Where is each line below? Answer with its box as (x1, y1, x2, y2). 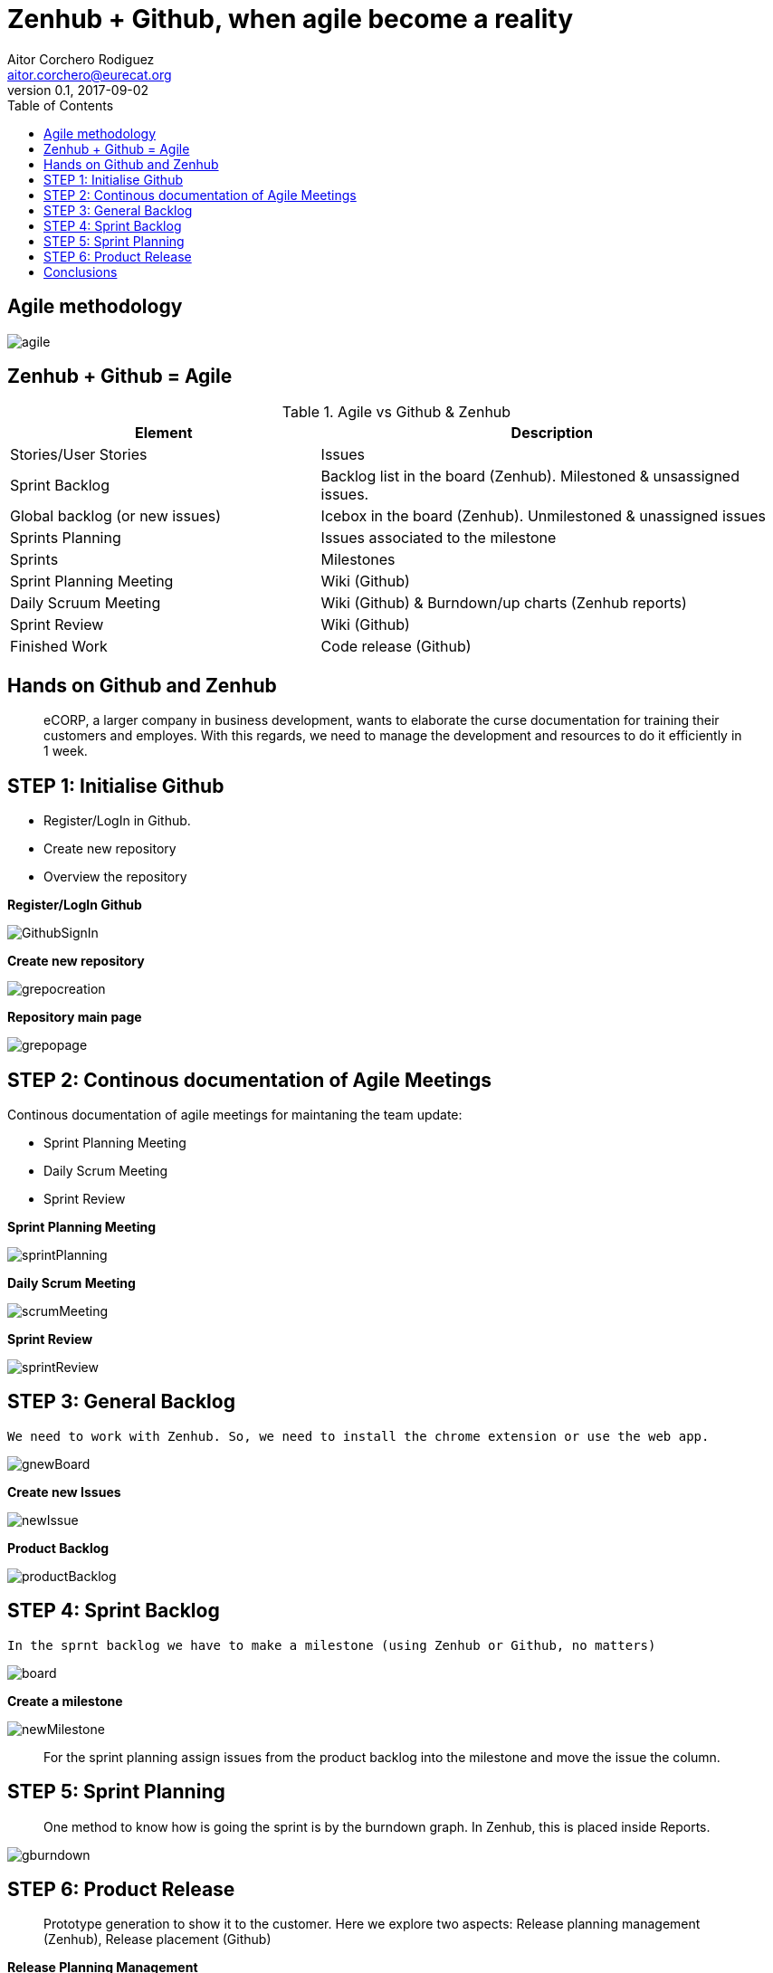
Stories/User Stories (10, 445, 148, 464)
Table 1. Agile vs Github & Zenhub (282, 403, 511, 422)
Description (511, 424, 594, 443)
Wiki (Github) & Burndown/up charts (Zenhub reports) (320, 594, 687, 613)
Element (135, 424, 193, 443)
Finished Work (10, 637, 108, 656)
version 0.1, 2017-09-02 (7, 81, 149, 98)
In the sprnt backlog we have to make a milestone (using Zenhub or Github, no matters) (7, 1637, 656, 1653)
